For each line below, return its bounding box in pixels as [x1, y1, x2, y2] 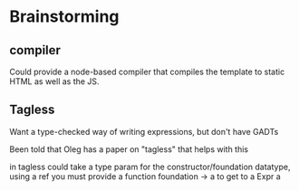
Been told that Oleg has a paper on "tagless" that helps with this [9, 143, 249, 155]
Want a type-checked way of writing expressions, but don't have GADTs [9, 126, 279, 137]
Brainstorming [9, 6, 120, 27]
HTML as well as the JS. [9, 76, 100, 87]
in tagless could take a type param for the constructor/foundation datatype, [9, 161, 291, 172]
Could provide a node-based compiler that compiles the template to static [9, 66, 285, 77]
